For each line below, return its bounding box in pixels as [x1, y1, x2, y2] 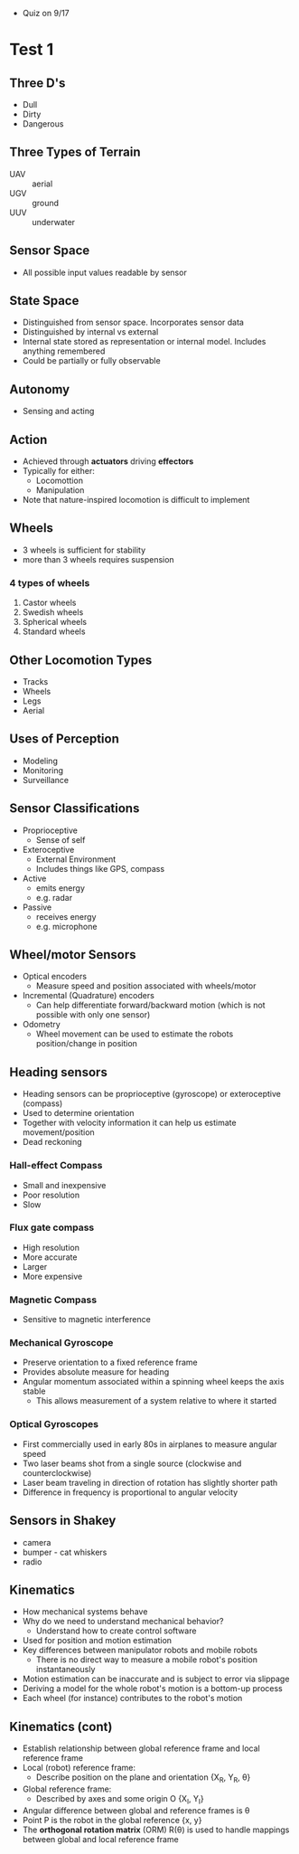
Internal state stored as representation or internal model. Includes [22, 336, 266, 347]
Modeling [22, 755, 59, 766]
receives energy [35, 911, 97, 922]
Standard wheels [22, 626, 86, 637]
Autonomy [9, 382, 70, 397]
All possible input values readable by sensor [22, 267, 187, 278]
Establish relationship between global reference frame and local [22, 1743, 260, 1754]
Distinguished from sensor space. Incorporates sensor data [22, 317, 244, 328]
